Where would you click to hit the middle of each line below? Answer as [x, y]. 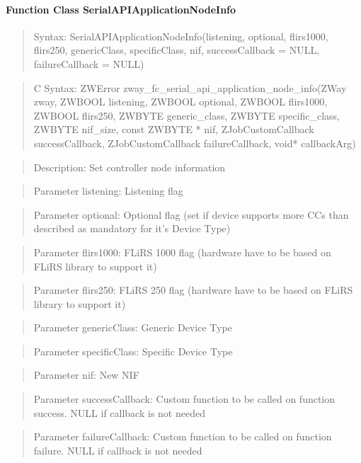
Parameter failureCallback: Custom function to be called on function [183, 436]
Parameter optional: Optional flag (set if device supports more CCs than [191, 214]
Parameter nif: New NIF [86, 375]
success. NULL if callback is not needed [119, 412]
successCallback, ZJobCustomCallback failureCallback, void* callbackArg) [195, 143]
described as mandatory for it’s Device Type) [132, 228]
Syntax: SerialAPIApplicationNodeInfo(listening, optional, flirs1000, [181, 36]
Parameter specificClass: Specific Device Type [133, 351]
